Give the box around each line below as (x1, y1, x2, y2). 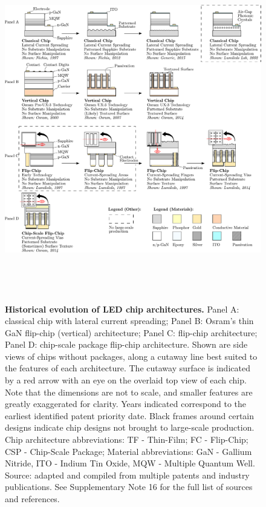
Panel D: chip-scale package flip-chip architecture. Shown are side (5, 338, 248, 351)
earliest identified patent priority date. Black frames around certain (5, 409, 255, 422)
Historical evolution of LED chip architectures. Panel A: (5, 302, 239, 315)
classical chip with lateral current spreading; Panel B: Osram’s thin (5, 314, 254, 327)
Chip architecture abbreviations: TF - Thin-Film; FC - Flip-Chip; (5, 433, 248, 446)
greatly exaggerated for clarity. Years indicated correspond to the (5, 397, 247, 410)
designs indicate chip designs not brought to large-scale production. (5, 421, 255, 434)
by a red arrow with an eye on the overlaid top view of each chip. (5, 374, 247, 386)
